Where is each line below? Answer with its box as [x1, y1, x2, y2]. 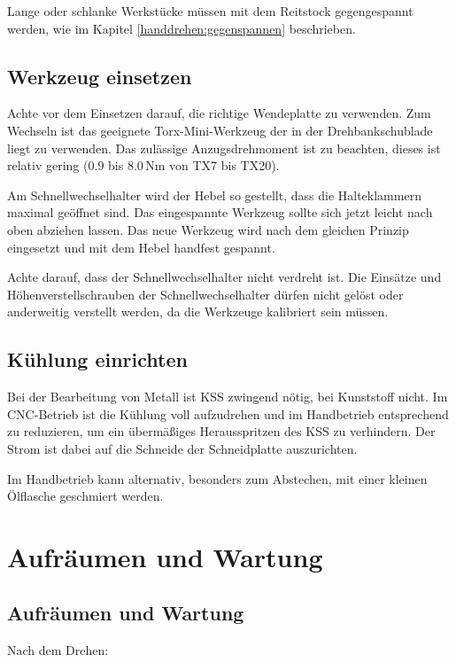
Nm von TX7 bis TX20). [145, 156, 280, 175]
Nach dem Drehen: [7, 641, 109, 659]
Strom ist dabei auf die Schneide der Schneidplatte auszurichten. [7, 439, 358, 457]
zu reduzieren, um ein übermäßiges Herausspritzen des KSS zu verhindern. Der [7, 422, 436, 440]
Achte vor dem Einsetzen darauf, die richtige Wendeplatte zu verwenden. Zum [7, 104, 431, 122]
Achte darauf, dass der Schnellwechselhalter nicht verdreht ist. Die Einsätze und [7, 268, 442, 286]
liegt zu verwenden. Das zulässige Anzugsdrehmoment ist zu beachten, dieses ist [7, 138, 441, 157]
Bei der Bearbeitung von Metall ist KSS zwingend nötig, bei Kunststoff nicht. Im [7, 387, 448, 406]
